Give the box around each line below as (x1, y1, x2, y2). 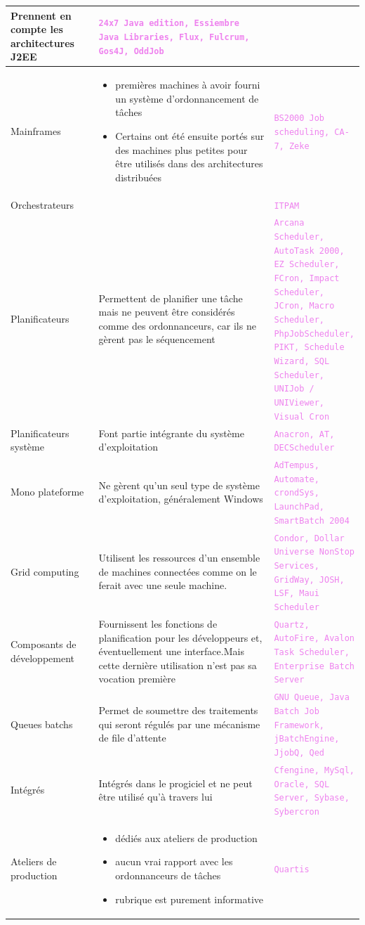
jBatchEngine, (274, 734, 340, 744)
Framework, (274, 720, 325, 730)
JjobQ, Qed (274, 747, 325, 758)
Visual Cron (274, 411, 330, 422)
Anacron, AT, (274, 429, 335, 439)
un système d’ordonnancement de (115, 91, 259, 105)
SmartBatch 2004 (274, 515, 350, 526)
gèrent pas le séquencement (98, 332, 215, 347)
